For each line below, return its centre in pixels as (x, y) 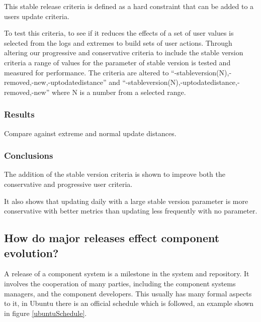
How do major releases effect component (112, 238)
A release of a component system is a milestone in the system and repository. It (127, 274)
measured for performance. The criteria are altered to (86, 72)
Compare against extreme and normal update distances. (90, 133)
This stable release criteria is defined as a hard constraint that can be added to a (129, 6)
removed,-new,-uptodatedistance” (55, 82)
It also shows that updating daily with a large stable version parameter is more (126, 201)
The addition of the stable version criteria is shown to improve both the (115, 174)
